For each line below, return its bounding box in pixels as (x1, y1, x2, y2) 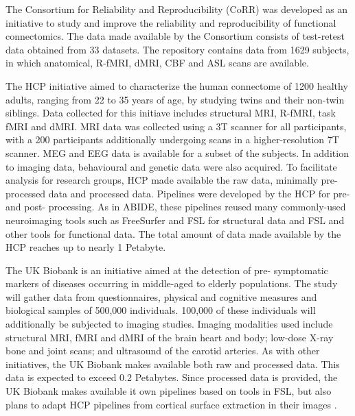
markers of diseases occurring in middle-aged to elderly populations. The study (5, 276, 338, 291)
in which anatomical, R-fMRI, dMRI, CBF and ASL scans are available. (5, 56, 309, 70)
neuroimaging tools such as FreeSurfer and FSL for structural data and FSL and (5, 212, 345, 227)
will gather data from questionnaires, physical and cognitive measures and (5, 289, 317, 304)
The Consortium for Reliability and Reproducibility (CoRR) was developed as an (5, 2, 348, 16)
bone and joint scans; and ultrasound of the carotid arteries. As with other (5, 343, 320, 358)
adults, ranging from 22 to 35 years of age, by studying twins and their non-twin (5, 92, 345, 106)
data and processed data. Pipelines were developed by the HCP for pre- (48, 186, 350, 200)
